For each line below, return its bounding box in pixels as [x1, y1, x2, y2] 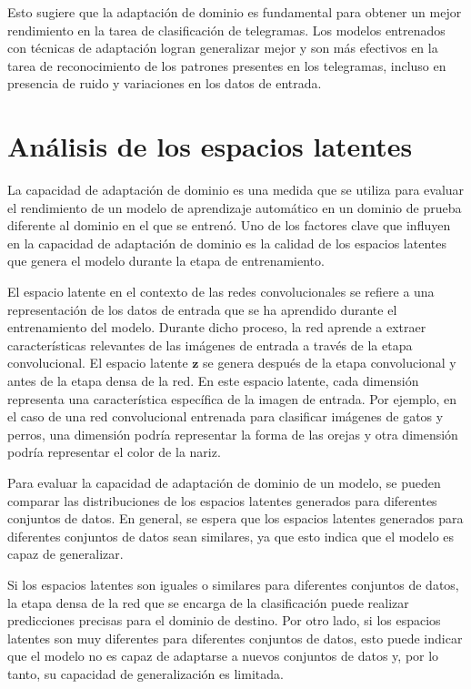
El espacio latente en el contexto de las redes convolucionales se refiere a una [7, 282, 435, 301]
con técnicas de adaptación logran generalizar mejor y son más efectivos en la [7, 38, 438, 57]
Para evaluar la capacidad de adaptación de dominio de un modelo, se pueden [7, 473, 441, 491]
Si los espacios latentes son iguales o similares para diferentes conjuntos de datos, [7, 574, 459, 593]
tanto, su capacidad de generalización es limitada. [7, 664, 284, 683]
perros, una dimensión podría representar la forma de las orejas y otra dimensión [7, 424, 458, 443]
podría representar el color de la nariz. [7, 442, 221, 461]
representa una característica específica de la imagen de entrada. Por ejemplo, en [7, 389, 457, 408]
